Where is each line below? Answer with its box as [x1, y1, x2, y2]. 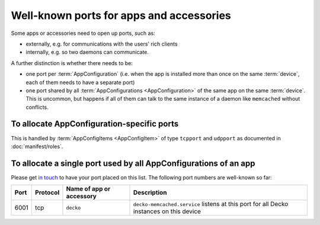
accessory [66, 192, 97, 201]
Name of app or [66, 185, 111, 193]
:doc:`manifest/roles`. [11, 143, 63, 150]
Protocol [34, 188, 60, 197]
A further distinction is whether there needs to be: [11, 59, 133, 66]
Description [133, 188, 167, 197]
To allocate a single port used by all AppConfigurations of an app [11, 158, 255, 168]
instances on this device [133, 207, 201, 216]
